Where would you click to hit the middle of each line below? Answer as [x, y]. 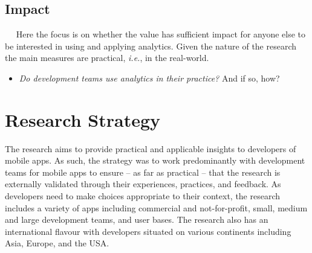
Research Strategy [83, 119]
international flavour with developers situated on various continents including [148, 231]
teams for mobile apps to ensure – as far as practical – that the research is [143, 172]
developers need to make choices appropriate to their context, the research [143, 196]
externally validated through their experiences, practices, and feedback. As [143, 184]
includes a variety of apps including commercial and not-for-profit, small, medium [156, 207]
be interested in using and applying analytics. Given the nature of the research [151, 46]
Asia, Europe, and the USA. [57, 243]
